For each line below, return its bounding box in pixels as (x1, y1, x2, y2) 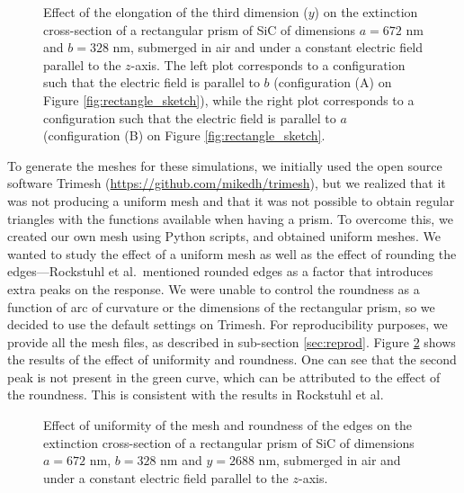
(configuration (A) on (273, 73, 392, 92)
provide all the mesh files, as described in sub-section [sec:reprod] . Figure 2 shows (7, 332, 456, 351)
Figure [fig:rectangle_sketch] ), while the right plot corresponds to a (43, 90, 415, 109)
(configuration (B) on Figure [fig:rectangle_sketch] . (43, 126, 326, 145)
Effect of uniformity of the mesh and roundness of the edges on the (43, 416, 413, 435)
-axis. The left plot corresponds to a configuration (130, 55, 406, 74)
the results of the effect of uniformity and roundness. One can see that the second (7, 350, 457, 369)
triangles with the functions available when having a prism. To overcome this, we (7, 209, 453, 228)
